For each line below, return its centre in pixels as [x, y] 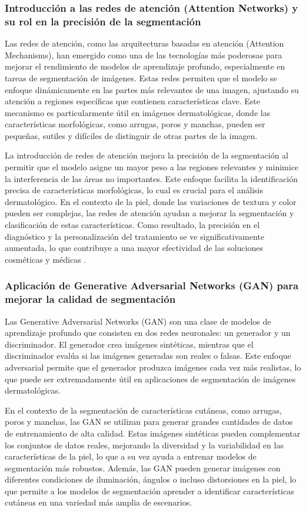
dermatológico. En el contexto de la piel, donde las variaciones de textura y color [151, 201]
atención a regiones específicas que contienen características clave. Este [132, 101]
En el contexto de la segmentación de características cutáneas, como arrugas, [143, 410]
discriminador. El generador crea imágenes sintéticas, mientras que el [129, 344]
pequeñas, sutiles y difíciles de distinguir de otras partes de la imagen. [131, 135]
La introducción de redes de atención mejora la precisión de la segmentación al [147, 155]
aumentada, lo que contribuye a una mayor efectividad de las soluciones [134, 248]
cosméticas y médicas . [46, 259]
